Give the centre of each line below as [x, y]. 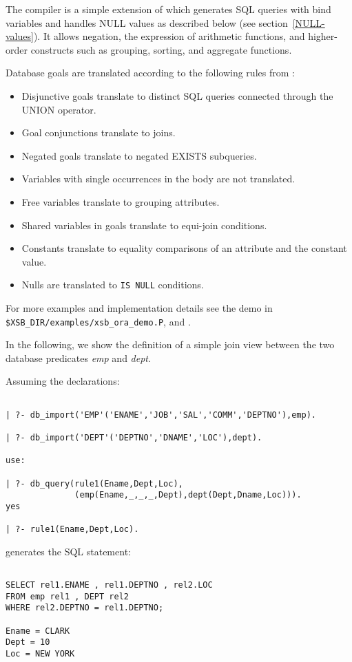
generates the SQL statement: [68, 551]
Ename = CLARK [38, 631]
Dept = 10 [28, 642]
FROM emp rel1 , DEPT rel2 [67, 596]
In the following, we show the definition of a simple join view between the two [170, 344]
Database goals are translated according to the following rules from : [150, 73]
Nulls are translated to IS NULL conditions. [113, 285]
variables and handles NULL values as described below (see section [147, 22]
